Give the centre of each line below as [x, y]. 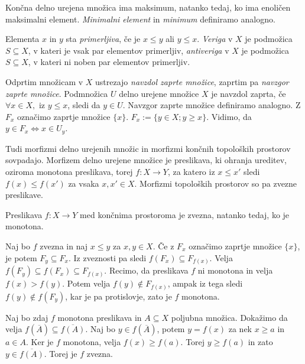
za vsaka [84, 183]
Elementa [22, 39]
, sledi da [84, 105]
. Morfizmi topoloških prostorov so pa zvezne [216, 183]
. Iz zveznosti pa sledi [108, 257]
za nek [240, 329]
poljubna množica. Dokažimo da [229, 317]
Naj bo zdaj [27, 317]
